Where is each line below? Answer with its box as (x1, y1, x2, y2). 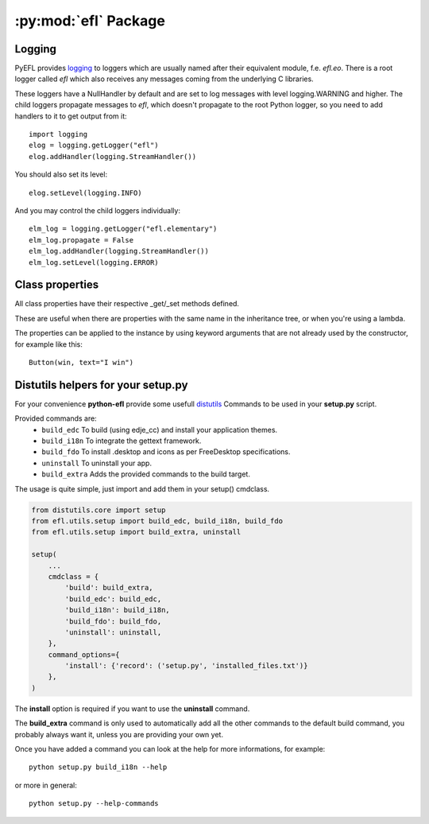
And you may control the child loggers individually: (14, 205, 180, 215)
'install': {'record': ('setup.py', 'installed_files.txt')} (64, 661, 308, 670)
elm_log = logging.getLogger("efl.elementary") (29, 224, 218, 234)
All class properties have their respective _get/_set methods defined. (14, 299, 240, 309)
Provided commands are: (14, 414, 97, 423)
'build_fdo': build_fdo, (64, 616, 162, 626)
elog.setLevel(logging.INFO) (29, 188, 142, 197)
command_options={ (48, 650, 120, 659)
